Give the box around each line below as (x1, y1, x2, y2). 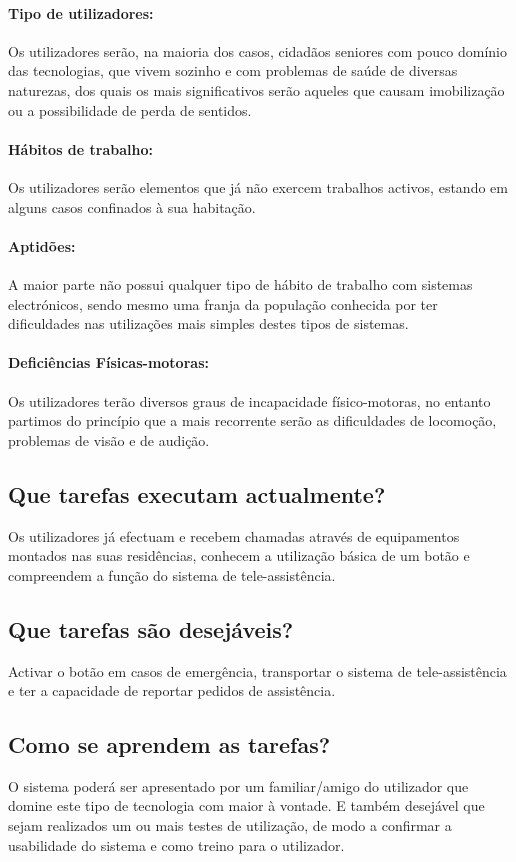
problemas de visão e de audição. (8, 429, 210, 450)
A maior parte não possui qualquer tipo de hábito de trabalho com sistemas (8, 273, 473, 294)
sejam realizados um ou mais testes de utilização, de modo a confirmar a (8, 815, 452, 836)
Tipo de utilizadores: (8, 2, 154, 23)
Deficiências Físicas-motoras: (8, 352, 209, 373)
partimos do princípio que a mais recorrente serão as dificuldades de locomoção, (8, 410, 497, 431)
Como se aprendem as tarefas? (8, 729, 331, 760)
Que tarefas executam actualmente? (8, 478, 386, 509)
